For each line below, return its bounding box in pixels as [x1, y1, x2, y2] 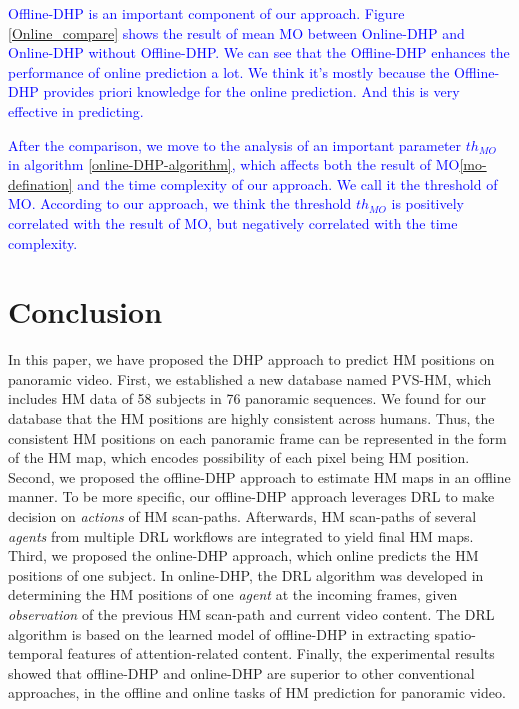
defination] [8, 173, 73, 194]
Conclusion [8, 291, 163, 332]
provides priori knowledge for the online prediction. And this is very [43, 81, 460, 102]
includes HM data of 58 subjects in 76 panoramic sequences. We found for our [8, 388, 487, 409]
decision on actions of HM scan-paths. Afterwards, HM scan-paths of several [8, 506, 477, 526]
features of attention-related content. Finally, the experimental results [67, 643, 495, 664]
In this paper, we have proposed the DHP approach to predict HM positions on [8, 349, 495, 370]
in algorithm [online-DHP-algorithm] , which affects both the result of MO [8, 154, 460, 175]
